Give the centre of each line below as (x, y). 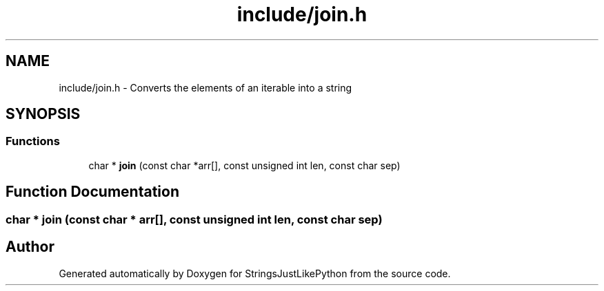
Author (30, 247)
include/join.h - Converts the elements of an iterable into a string (205, 87)
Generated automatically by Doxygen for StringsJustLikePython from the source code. (255, 273)
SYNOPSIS (43, 114)
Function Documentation (92, 192)
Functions (33, 141)
